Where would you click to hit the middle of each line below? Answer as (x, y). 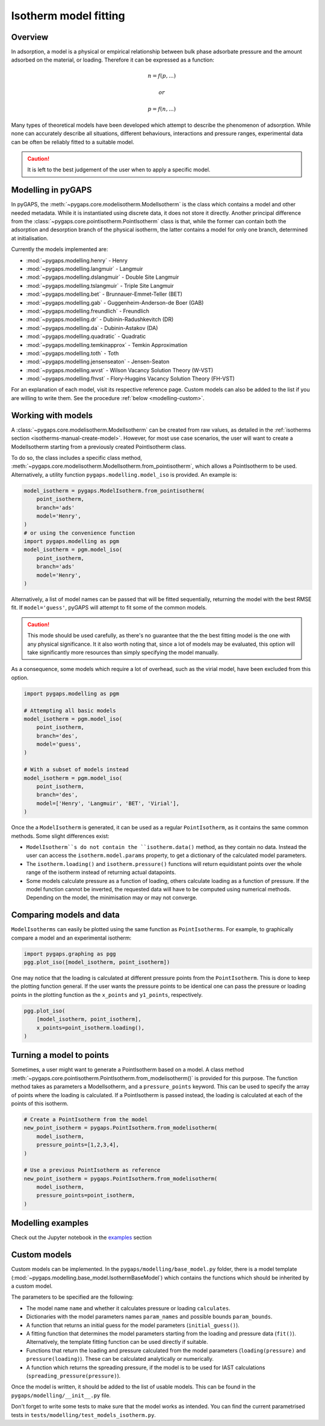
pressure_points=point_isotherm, (86, 1195)
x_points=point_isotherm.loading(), (90, 1028)
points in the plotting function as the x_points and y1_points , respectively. (107, 995)
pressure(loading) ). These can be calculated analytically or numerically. (120, 1359)
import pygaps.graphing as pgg (70, 954)
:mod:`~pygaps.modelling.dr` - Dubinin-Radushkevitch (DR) (100, 319)
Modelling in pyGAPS (51, 190)
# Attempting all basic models (70, 710)
